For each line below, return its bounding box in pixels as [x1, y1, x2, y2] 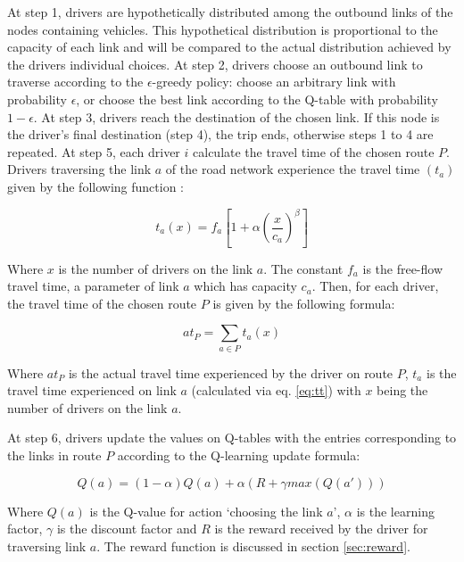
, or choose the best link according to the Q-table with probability [76, 89, 438, 108]
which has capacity [194, 277, 297, 295]
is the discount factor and [56, 519, 197, 538]
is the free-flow [362, 259, 443, 277]
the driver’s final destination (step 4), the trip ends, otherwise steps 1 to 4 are [7, 125, 434, 144]
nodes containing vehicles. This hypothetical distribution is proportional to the [7, 20, 438, 38]
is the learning [356, 501, 435, 520]
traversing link [7, 536, 87, 555]
